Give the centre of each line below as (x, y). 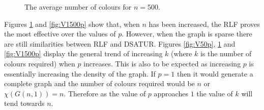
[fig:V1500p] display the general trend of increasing (83, 53)
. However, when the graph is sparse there (187, 34)
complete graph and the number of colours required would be (99, 83)
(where (182, 53)
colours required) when (40, 63)
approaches (171, 93)
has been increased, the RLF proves (204, 24)
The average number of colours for (78, 7)
